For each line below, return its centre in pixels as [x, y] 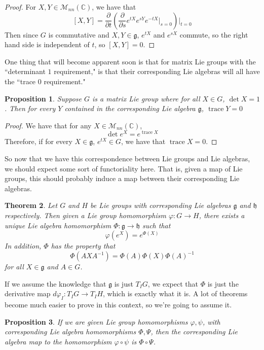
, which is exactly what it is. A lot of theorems [175, 293]
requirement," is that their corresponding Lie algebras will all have [157, 71]
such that [156, 225]
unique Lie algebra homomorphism [58, 225]
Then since [22, 34]
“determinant [25, 71]
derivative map [28, 293]
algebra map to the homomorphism [58, 342]
